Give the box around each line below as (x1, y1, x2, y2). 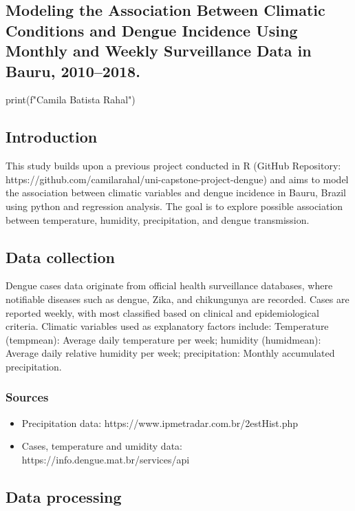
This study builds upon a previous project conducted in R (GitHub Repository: (6, 158, 341, 173)
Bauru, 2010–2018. (6, 60, 140, 81)
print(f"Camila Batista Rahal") (6, 92, 136, 107)
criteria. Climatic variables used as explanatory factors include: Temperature (6, 319, 329, 333)
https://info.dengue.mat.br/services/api (21, 452, 190, 466)
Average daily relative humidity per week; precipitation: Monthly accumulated (6, 346, 335, 360)
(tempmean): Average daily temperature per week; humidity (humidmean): (6, 332, 321, 346)
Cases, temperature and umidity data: (21, 439, 182, 453)
